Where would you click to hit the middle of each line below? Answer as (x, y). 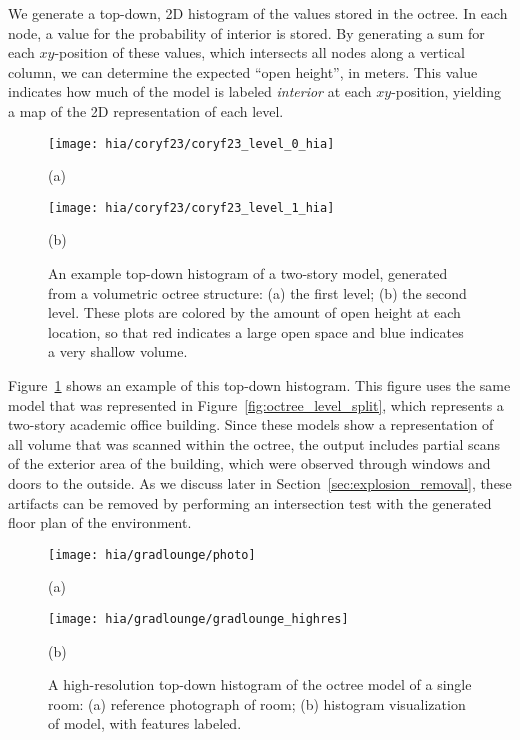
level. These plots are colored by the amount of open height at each (254, 312)
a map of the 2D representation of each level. (146, 110)
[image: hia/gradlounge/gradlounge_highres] (198, 619)
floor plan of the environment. (100, 522)
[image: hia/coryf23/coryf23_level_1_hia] (191, 207)
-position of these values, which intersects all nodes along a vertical (259, 52)
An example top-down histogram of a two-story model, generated (248, 273)
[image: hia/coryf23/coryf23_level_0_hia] (191, 143)
